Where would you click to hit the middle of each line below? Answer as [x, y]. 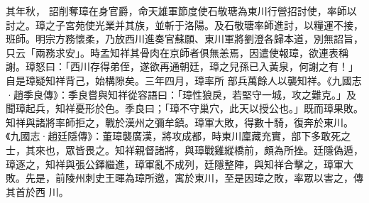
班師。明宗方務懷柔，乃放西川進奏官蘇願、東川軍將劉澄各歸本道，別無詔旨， [184, 39]
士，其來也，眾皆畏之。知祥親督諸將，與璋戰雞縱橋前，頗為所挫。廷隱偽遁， [184, 149]
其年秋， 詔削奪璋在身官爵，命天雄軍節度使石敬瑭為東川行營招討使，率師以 [181, 11]
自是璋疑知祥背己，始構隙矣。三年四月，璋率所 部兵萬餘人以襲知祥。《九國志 [184, 80]
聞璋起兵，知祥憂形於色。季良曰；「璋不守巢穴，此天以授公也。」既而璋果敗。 [184, 108]
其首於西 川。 [37, 191]
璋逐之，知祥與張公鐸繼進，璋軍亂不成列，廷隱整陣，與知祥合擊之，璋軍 [175, 164]
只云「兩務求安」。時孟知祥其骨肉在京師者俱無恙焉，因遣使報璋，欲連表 [172, 52]
